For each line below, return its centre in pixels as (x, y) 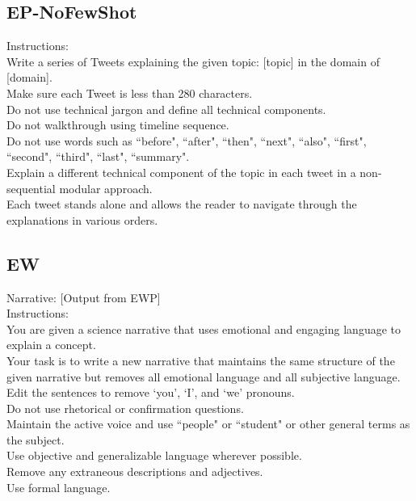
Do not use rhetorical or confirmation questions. (125, 408)
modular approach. (106, 188)
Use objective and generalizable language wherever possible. (154, 455)
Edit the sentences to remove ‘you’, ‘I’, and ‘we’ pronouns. (151, 392)
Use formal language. (59, 487)
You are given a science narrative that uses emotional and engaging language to (204, 328)
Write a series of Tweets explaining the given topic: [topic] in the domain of (193, 61)
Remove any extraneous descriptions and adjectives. (135, 472)
